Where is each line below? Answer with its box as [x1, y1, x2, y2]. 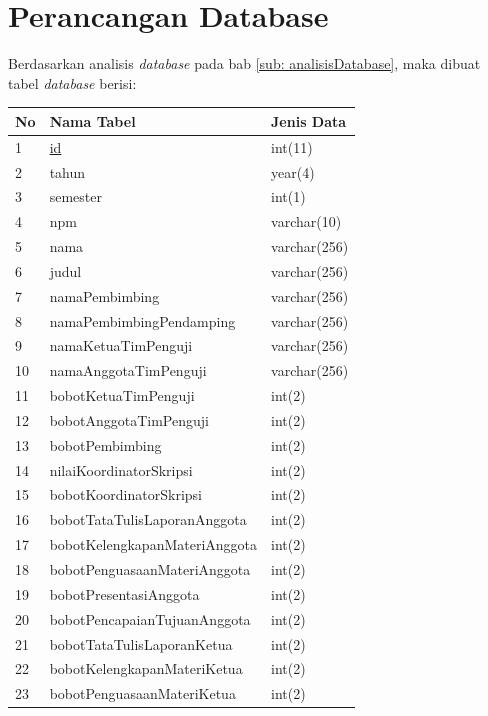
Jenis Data [271, 110, 347, 131]
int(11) [271, 136, 313, 157]
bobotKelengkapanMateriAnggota [49, 534, 258, 555]
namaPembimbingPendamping [49, 310, 236, 331]
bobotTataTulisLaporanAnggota [49, 509, 247, 530]
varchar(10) [271, 211, 342, 232]
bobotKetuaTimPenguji [49, 385, 195, 406]
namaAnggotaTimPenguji [49, 360, 207, 381]
